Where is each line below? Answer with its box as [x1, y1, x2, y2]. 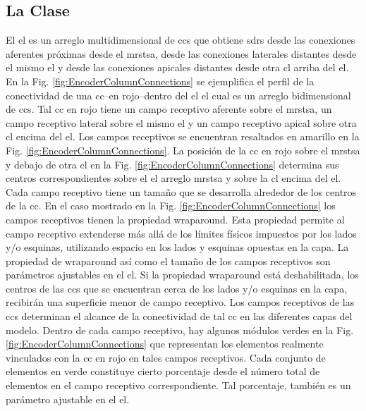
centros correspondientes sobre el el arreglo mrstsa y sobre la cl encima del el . [6, 171, 341, 185]
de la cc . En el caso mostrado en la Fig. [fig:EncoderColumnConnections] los [6, 198, 336, 213]
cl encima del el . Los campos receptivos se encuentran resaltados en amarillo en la [6, 129, 360, 144]
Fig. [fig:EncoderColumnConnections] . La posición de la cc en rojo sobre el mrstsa [6, 142, 360, 157]
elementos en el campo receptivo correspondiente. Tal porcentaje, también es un [6, 378, 351, 393]
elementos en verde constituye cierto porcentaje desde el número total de [6, 364, 320, 379]
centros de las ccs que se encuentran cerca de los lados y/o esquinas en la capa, [6, 281, 348, 295]
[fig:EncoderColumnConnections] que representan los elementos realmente [6, 336, 324, 351]
